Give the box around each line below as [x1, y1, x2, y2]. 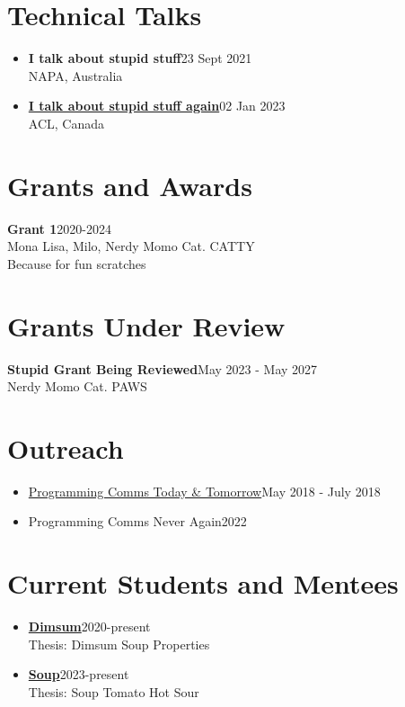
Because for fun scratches [7, 254, 146, 273]
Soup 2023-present [28, 665, 129, 684]
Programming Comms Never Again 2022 [28, 512, 247, 531]
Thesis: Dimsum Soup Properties [28, 634, 210, 653]
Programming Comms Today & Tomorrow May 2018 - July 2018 [28, 481, 381, 500]
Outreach [7, 429, 124, 466]
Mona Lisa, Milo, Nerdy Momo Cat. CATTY [7, 237, 255, 255]
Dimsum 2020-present [28, 617, 151, 636]
